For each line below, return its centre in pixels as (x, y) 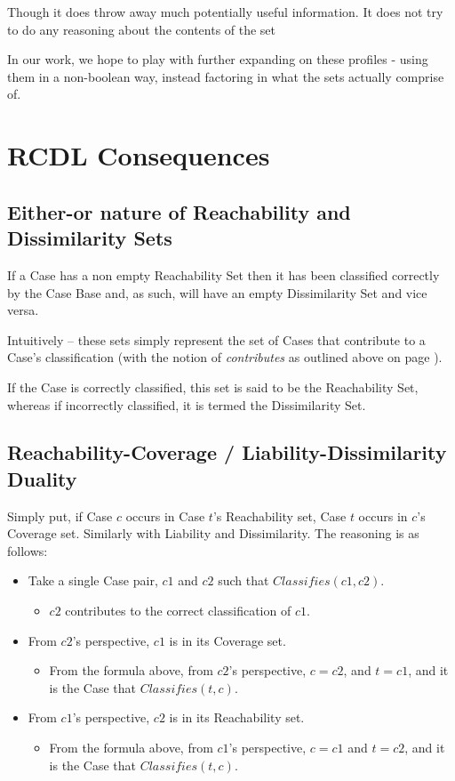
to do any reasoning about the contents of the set (142, 29)
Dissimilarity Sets (90, 238)
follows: (28, 550)
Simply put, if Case (60, 515)
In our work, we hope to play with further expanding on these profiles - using (218, 59)
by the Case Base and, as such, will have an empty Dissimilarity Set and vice (217, 292)
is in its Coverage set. (227, 640)
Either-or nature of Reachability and (179, 211)
